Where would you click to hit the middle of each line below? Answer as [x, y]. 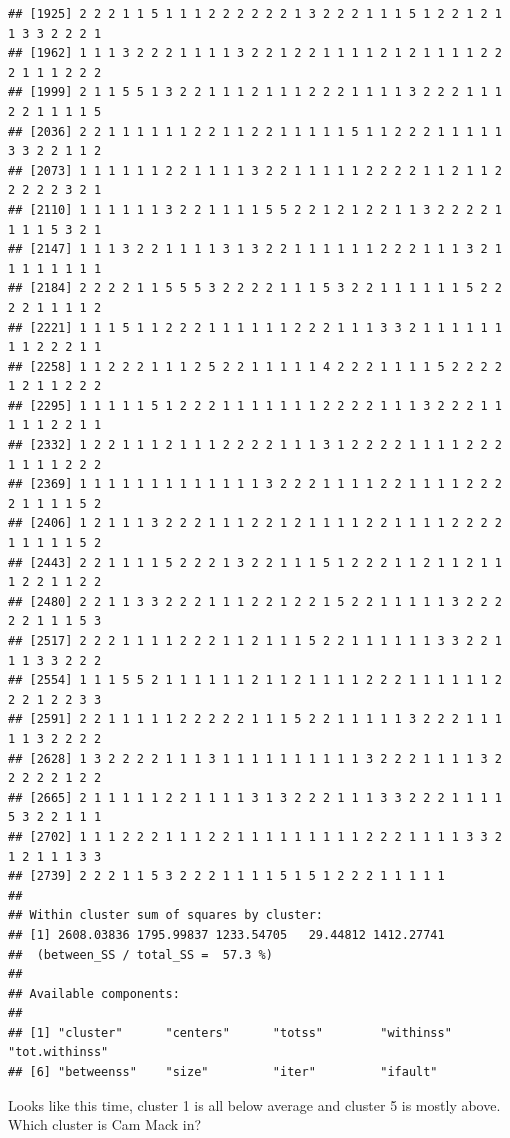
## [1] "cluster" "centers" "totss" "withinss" [230, 1032]
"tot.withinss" [58, 1052]
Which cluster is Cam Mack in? [105, 1124]
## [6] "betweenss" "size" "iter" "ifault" [223, 1072]
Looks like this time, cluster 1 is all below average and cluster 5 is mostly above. [254, 1104]
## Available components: [94, 993]
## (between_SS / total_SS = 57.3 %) [140, 954]
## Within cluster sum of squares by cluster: [165, 915]
